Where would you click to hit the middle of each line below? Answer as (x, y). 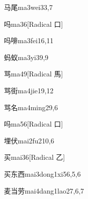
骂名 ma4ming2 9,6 (31, 107)
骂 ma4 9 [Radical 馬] (34, 74)
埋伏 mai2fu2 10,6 (29, 140)
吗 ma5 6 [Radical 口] (34, 124)
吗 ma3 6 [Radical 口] (34, 24)
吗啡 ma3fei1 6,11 (29, 40)
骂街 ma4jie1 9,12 (29, 90)
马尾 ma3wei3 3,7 (28, 7)
